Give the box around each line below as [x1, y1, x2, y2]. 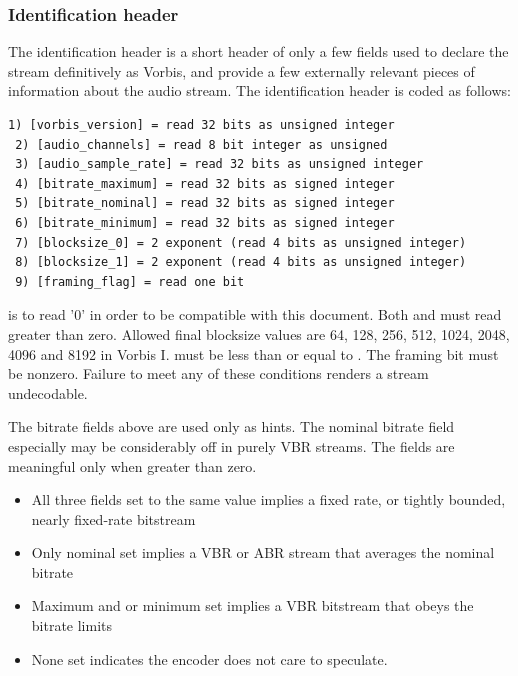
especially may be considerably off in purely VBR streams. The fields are [8, 435, 455, 456]
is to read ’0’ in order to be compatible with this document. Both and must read [8, 304, 502, 325]
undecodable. [8, 382, 88, 403]
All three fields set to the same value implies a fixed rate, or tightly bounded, [31, 489, 506, 510]
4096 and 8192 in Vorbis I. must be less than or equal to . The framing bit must [8, 343, 499, 364]
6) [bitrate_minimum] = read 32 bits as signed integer [15, 215, 395, 230]
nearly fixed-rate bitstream [31, 508, 196, 529]
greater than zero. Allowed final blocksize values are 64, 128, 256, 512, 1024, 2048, [8, 323, 510, 344]
